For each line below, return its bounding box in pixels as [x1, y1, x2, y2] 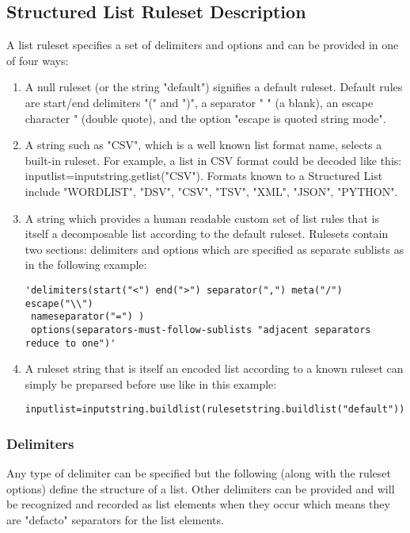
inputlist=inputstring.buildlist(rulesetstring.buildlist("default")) [25, 404, 405, 416]
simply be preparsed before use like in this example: [25, 375, 277, 392]
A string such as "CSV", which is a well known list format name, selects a [25, 136, 382, 153]
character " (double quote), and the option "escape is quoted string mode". [25, 109, 386, 126]
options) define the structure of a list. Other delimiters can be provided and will [6, 480, 395, 497]
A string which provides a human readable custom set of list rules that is [25, 209, 379, 226]
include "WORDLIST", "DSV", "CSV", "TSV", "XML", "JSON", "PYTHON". [25, 182, 398, 199]
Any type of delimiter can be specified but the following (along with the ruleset [6, 465, 391, 481]
